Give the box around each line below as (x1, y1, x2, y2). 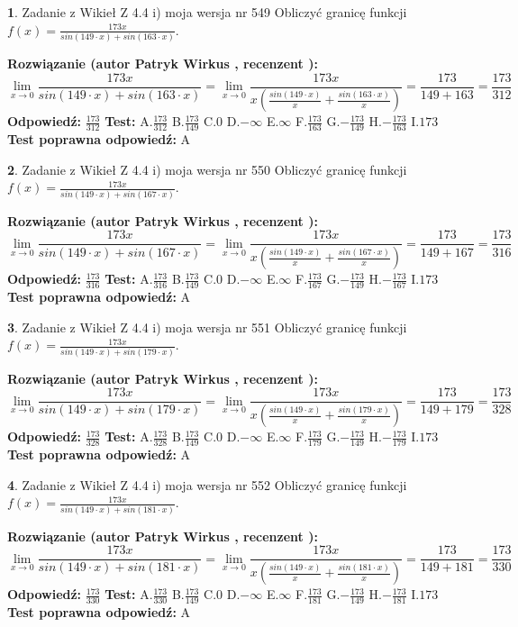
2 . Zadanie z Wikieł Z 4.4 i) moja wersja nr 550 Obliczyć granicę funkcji (7, 159, 407, 178)
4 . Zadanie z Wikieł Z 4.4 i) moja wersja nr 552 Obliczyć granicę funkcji (7, 475, 407, 494)
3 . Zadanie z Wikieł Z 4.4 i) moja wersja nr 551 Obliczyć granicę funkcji (7, 317, 407, 336)
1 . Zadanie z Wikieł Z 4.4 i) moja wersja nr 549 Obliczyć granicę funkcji (7, 3, 407, 21)
